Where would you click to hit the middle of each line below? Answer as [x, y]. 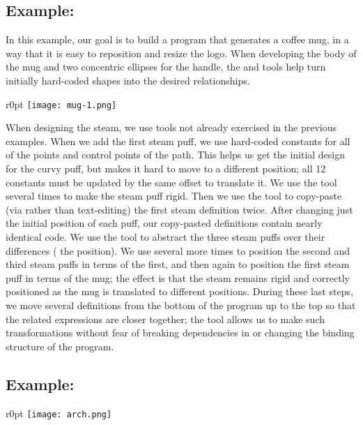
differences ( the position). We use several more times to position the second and [178, 250]
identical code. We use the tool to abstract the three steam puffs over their [165, 236]
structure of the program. [60, 346]
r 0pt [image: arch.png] [59, 413]
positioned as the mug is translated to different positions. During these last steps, [179, 291]
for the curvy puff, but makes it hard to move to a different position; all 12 [166, 169]
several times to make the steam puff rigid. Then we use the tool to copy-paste [174, 196]
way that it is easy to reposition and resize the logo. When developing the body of [181, 53]
